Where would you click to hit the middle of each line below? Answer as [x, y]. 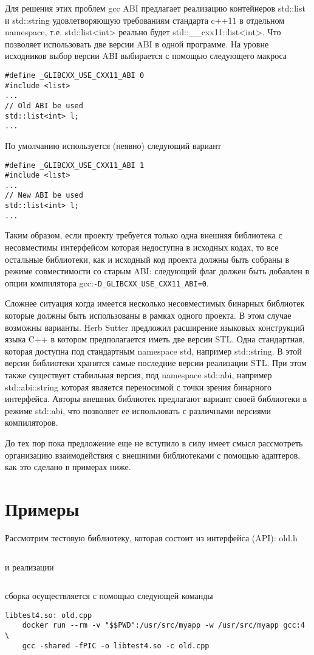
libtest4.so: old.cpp [49, 615]
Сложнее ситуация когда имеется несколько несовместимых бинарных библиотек [155, 303]
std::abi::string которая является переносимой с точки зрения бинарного [138, 386]
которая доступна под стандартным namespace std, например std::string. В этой [153, 351]
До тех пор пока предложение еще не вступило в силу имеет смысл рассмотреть [154, 443]
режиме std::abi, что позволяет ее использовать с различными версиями [138, 410]
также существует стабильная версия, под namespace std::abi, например [138, 375]
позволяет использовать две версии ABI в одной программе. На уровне [137, 43]
